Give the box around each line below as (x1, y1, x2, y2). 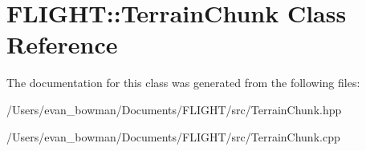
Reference (6, 28, 118, 61)
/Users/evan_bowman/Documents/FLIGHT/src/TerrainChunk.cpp (6, 128, 340, 145)
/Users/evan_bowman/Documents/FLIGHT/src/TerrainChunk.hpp (6, 101, 342, 117)
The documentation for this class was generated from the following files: (6, 74, 360, 91)
